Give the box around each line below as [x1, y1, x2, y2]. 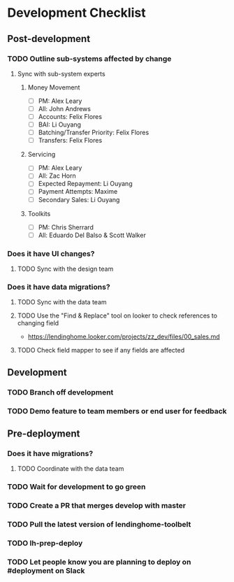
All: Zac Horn [38, 171, 76, 180]
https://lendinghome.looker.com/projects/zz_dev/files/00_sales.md [27, 332, 220, 341]
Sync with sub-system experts [17, 69, 106, 78]
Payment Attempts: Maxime [38, 187, 118, 196]
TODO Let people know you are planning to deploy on [7, 557, 191, 567]
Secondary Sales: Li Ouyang [38, 195, 120, 204]
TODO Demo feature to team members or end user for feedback [7, 406, 227, 416]
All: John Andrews [38, 104, 91, 113]
